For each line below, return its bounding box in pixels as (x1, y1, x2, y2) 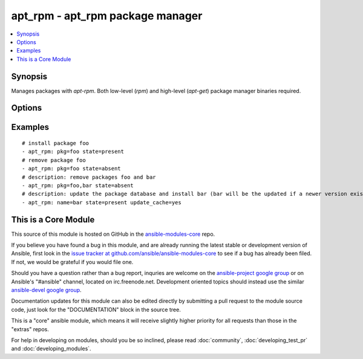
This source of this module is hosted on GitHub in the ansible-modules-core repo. (11, 230, 215, 238)
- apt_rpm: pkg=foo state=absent (22, 165, 121, 172)
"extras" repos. (11, 325, 50, 332)
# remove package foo (22, 157, 86, 163)
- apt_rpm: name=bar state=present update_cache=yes (22, 199, 181, 205)
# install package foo (22, 140, 90, 147)
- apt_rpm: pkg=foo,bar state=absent (22, 182, 134, 189)
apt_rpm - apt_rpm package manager (11, 9, 203, 22)
